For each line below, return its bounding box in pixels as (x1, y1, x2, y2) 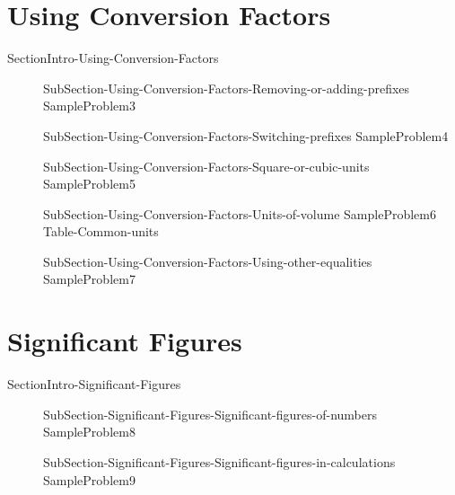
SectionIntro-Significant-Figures (7, 375, 181, 393)
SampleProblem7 (43, 270, 136, 288)
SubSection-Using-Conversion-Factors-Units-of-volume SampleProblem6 (43, 204, 436, 223)
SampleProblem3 (43, 96, 136, 115)
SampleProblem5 (43, 174, 136, 193)
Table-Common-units (43, 222, 159, 241)
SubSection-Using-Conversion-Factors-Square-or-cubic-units (43, 156, 370, 175)
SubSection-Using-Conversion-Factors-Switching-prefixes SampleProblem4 (43, 126, 449, 145)
